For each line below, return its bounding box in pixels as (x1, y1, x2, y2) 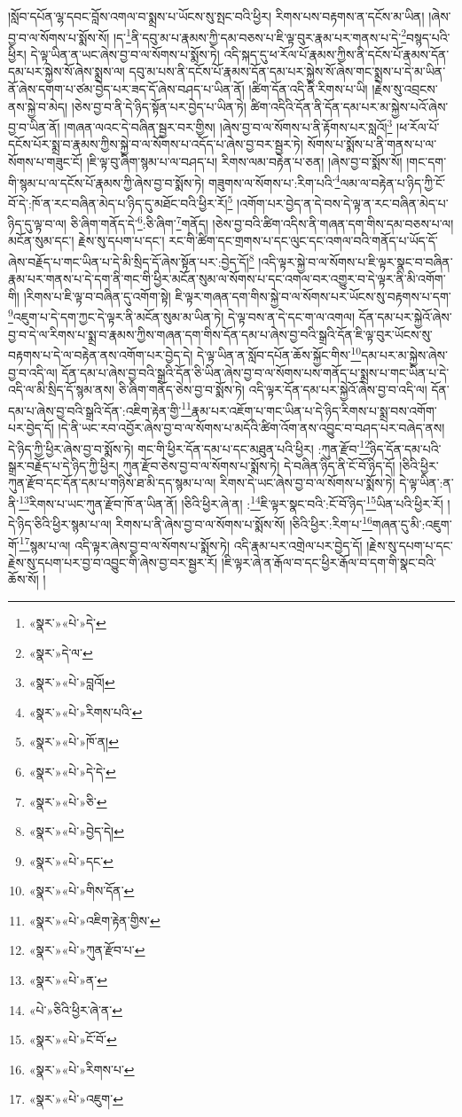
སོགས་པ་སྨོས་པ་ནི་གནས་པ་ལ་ (307, 135, 437, 153)
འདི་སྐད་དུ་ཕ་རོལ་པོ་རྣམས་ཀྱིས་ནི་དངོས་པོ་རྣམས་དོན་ (223, 44, 450, 63)
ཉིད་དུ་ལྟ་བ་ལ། (8, 214, 67, 232)
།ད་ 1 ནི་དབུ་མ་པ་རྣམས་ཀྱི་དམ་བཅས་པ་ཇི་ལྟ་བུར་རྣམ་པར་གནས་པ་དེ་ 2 (113, 25, 406, 46)
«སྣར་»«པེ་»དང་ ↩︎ (28, 851, 114, 870)
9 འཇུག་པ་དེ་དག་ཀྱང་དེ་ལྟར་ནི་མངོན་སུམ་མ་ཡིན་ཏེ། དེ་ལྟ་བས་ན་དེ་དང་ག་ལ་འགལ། (8, 305, 356, 326)
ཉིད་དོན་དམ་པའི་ (370, 439, 442, 457)
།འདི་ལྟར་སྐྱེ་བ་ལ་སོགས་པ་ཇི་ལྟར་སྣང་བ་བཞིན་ (258, 252, 453, 270)
